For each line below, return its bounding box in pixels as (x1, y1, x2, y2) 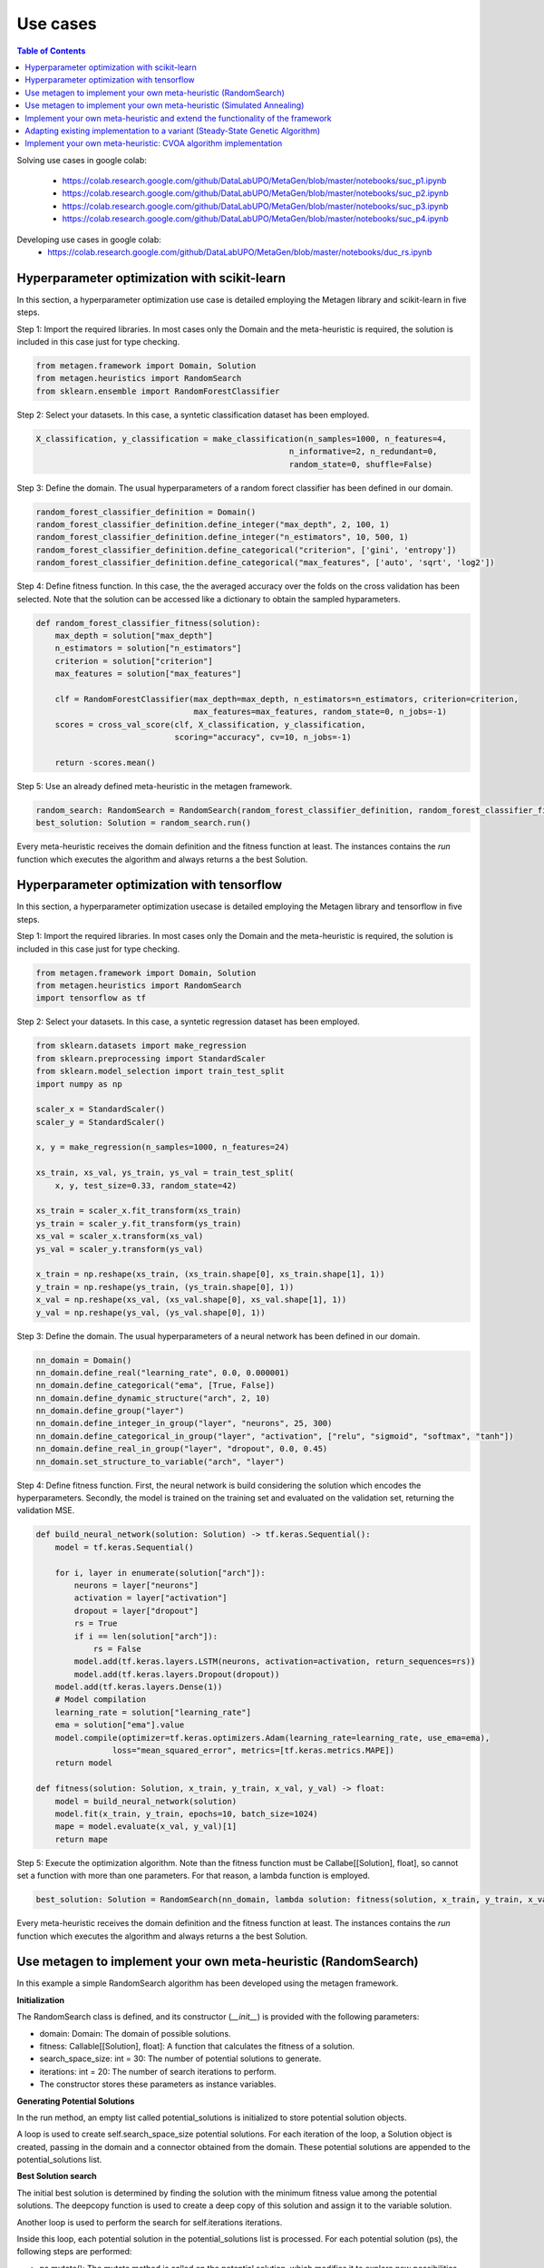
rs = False (92, 1643, 142, 1654)
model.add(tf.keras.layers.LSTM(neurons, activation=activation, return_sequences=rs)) (73, 1657, 476, 1667)
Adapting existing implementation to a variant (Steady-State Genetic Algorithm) (24, 125, 321, 136)
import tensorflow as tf (35, 993, 147, 1003)
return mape (54, 1833, 109, 1844)
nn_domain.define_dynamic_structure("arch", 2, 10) (35, 1393, 271, 1403)
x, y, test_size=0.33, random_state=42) (54, 1180, 238, 1190)
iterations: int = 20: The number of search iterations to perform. (39, 2066, 277, 2077)
